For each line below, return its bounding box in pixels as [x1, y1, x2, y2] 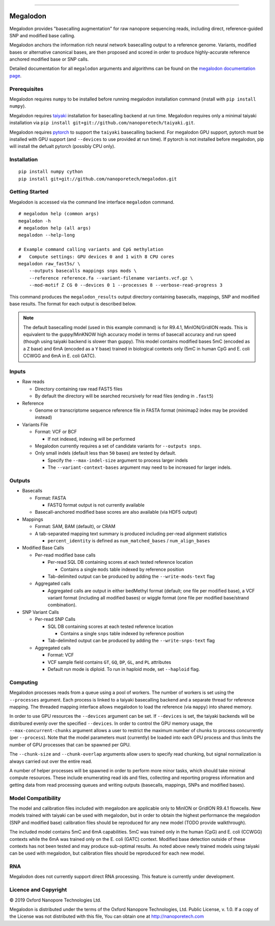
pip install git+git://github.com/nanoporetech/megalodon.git [18, 176, 177, 182]
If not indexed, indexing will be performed [47, 436, 135, 442]
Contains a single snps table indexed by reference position [60, 631, 184, 637]
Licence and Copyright [9, 886, 67, 893]
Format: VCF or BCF [35, 429, 77, 435]
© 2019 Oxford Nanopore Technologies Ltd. [9, 897, 101, 903]
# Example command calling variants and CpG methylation [18, 246, 164, 253]
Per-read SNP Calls [35, 616, 76, 622]
